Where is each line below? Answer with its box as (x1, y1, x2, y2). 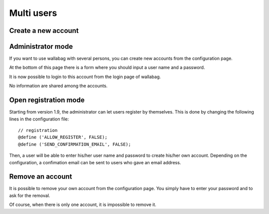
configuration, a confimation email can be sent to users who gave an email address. (9, 159, 181, 165)
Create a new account (9, 26, 79, 35)
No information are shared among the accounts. (9, 83, 108, 89)
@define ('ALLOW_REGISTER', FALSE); (18, 134, 108, 140)
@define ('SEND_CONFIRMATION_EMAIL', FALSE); (18, 141, 132, 147)
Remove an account (9, 172, 72, 181)
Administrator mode (9, 42, 73, 51)
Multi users (9, 7, 57, 18)
